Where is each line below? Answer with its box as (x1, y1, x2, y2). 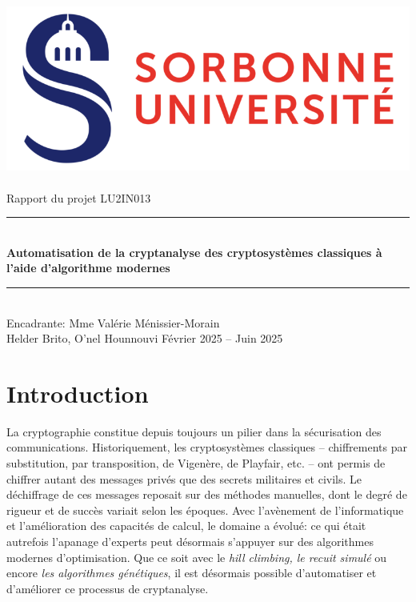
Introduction (6, 376, 149, 409)
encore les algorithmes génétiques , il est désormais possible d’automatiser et (6, 564, 377, 581)
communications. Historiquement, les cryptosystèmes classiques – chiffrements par (6, 439, 407, 456)
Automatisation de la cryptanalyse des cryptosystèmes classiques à (6, 243, 382, 260)
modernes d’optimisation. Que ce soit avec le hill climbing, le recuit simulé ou (6, 548, 387, 565)
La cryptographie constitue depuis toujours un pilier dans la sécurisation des (6, 423, 382, 439)
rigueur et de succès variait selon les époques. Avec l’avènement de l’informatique (6, 501, 404, 518)
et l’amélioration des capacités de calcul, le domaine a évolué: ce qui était (6, 517, 366, 534)
